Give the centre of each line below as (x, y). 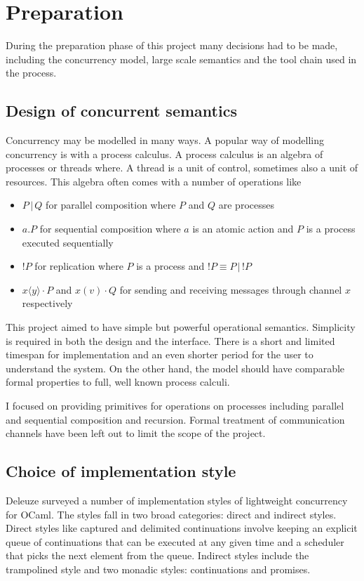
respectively (47, 303)
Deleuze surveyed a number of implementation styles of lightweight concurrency (177, 500)
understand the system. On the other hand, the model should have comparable (175, 368)
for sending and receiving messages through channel (231, 289)
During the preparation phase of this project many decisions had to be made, (172, 45)
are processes (246, 205)
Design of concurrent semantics (121, 111)
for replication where (79, 266)
